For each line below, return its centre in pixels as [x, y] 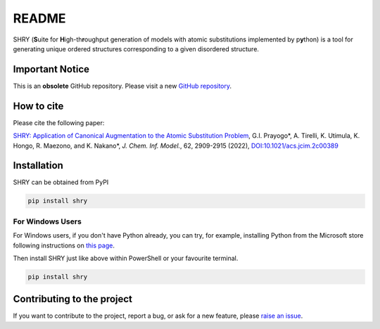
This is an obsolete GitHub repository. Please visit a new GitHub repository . [122, 86]
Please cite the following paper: [59, 122]
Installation [38, 166]
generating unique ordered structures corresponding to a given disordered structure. [136, 49]
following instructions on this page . [64, 245]
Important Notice [51, 69]
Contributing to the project [73, 299]
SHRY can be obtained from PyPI [61, 182]
